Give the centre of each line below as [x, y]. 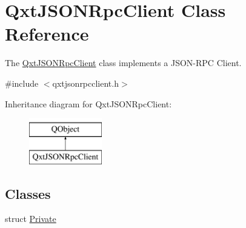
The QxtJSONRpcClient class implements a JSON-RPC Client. [123, 63]
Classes [28, 193]
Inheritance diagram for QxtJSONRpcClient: [88, 103]
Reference [47, 34]
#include [22, 83]
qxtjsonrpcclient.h [85, 83]
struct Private [31, 219]
